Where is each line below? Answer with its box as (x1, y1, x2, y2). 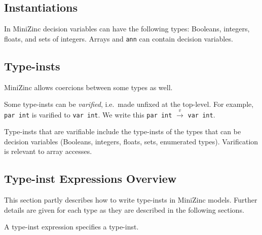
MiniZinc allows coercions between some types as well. (4, 82, 173, 92)
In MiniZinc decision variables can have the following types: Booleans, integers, (4, 23, 250, 34)
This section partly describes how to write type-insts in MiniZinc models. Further (4, 194, 257, 205)
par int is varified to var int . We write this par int (4, 109, 172, 120)
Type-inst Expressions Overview (4, 171, 177, 186)
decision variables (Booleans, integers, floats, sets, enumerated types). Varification (4, 136, 258, 146)
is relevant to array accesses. (4, 146, 92, 156)
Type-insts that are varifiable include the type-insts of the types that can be (4, 126, 241, 137)
